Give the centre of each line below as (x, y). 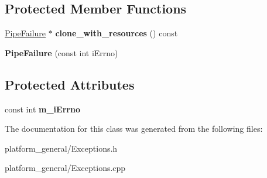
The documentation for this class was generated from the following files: (134, 129)
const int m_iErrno (42, 109)
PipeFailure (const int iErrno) (61, 52)
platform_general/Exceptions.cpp (65, 168)
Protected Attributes (70, 84)
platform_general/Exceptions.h (61, 148)
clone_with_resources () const (117, 33)
